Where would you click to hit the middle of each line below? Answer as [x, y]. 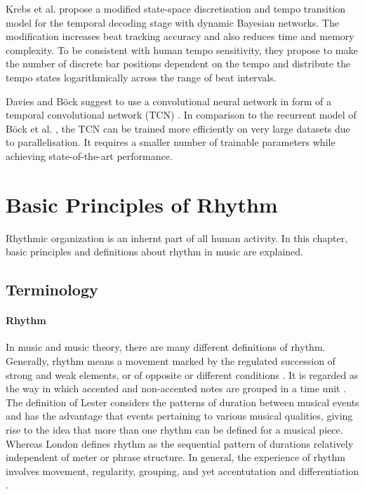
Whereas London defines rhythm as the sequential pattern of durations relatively [180, 443]
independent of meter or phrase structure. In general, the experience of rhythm [175, 457]
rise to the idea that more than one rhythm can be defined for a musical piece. [174, 429]
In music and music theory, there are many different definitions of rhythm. [166, 347]
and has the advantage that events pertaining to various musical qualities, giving [179, 416]
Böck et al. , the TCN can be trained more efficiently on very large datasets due [178, 128]
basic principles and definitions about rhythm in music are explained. [154, 252]
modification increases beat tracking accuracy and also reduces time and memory [180, 36]
